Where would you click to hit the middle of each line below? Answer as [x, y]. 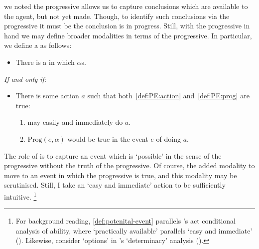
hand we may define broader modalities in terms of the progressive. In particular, [128, 35]
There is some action [47, 96]
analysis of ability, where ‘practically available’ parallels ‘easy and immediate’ [134, 230]
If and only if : [25, 79]
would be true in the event [108, 138]
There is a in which [45, 62]
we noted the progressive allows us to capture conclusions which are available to [126, 6]
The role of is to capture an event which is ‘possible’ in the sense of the [113, 155]
